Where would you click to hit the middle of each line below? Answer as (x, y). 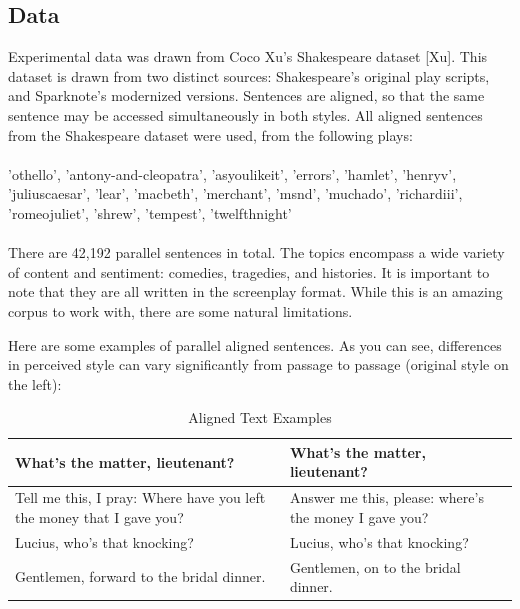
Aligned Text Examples (260, 417)
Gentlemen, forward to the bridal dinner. (140, 576)
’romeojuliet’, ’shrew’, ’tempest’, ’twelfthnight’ (150, 212)
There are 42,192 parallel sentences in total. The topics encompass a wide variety (256, 252)
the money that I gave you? (99, 516)
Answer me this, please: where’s (386, 497)
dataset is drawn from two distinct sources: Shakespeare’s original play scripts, (249, 75)
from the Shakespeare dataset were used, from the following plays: (210, 134)
